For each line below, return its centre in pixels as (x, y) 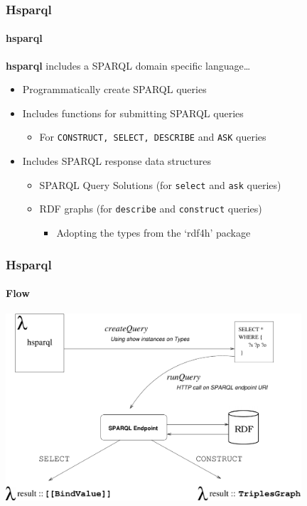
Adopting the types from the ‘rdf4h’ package (153, 232)
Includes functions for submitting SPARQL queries (133, 113)
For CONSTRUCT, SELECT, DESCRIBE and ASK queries (153, 137)
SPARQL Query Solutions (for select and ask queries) (160, 184)
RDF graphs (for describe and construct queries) (151, 209)
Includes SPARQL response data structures (117, 161)
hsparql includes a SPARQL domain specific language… (128, 65)
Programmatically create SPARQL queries (114, 89)
